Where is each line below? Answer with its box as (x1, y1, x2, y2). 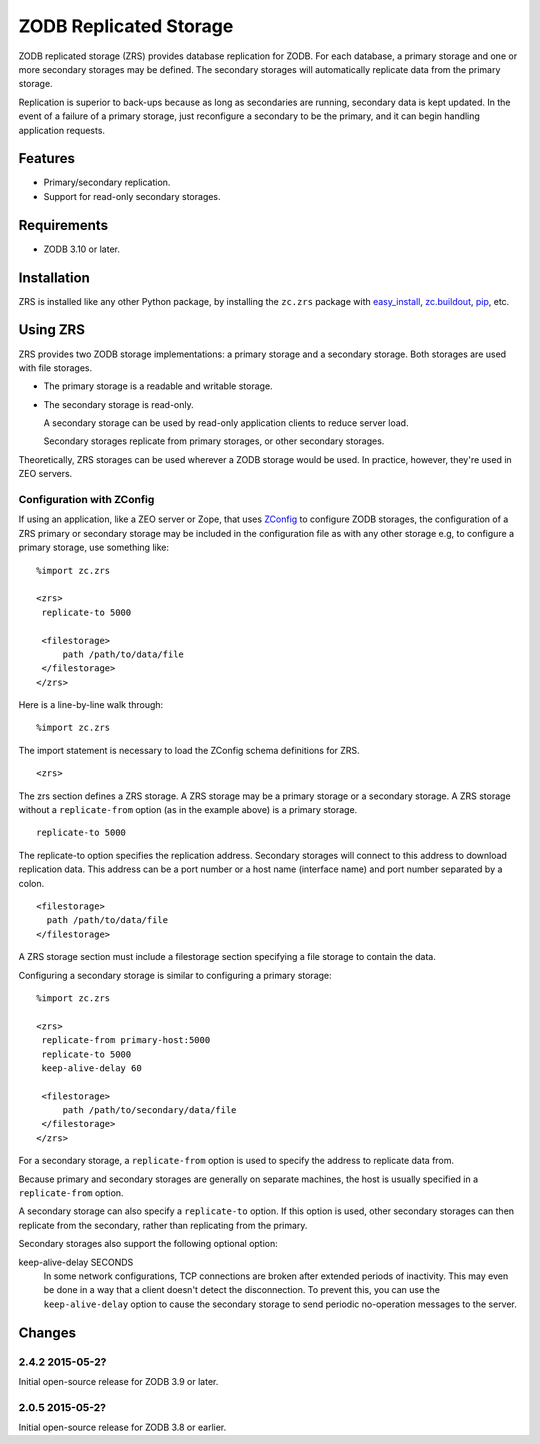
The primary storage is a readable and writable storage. (43, 380, 274, 392)
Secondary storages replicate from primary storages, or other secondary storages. (43, 435, 385, 447)
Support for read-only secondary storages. (43, 190, 221, 202)
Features (18, 150, 75, 167)
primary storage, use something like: (18, 541, 170, 554)
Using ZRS (18, 321, 85, 339)
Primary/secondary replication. (43, 176, 171, 189)
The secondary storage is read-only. (43, 398, 194, 410)
